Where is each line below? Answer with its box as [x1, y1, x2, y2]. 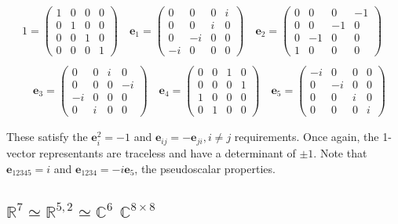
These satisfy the [6, 128, 88, 145]
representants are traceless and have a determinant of [39, 144, 296, 161]
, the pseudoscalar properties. [134, 160, 276, 176]
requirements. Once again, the [234, 128, 379, 145]
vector [6, 144, 36, 161]
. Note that [313, 144, 367, 161]
